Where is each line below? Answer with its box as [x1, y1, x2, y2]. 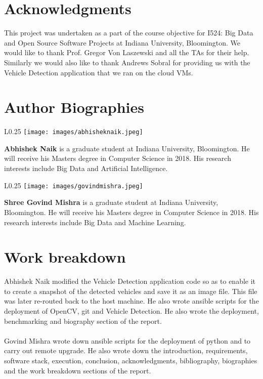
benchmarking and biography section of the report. [4, 315, 162, 326]
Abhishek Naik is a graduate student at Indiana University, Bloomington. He [4, 143, 250, 153]
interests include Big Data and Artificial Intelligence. [4, 163, 168, 174]
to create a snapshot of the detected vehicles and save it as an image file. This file [4, 285, 257, 296]
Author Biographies [4, 97, 144, 117]
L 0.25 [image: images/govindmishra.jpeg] [4, 180, 143, 190]
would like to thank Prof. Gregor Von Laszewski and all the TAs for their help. [4, 47, 249, 58]
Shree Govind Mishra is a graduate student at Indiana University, [4, 197, 218, 207]
